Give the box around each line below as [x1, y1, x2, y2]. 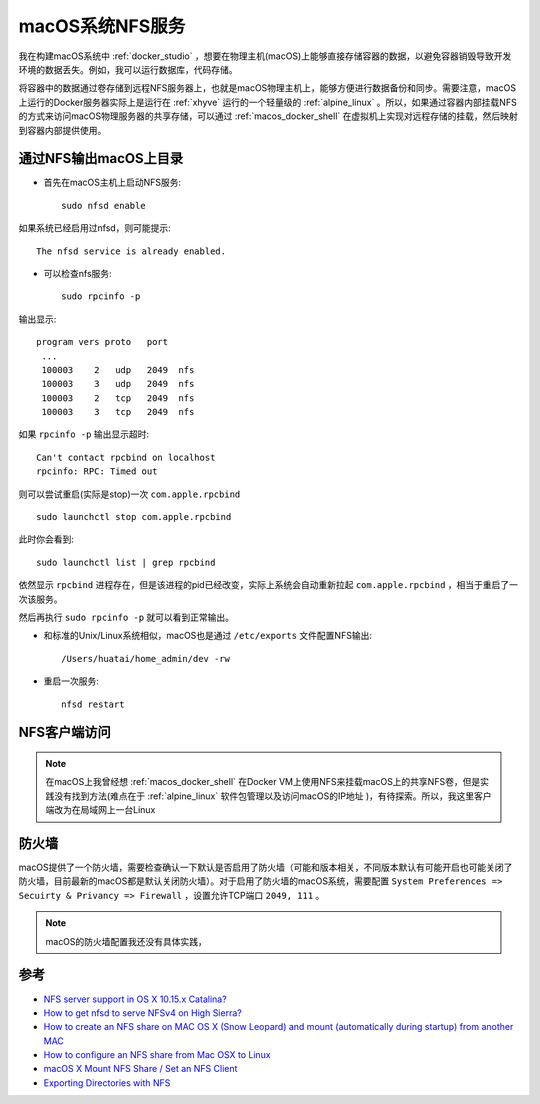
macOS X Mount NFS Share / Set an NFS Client [43, 1063, 238, 1075]
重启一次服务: [43, 675, 100, 687]
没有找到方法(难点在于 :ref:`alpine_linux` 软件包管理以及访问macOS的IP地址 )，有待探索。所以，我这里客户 [53, 790, 492, 802]
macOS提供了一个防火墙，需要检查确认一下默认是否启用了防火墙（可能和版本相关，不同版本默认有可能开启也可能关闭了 [18, 861, 513, 874]
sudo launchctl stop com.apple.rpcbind [36, 511, 232, 523]
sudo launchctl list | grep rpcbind [36, 556, 216, 568]
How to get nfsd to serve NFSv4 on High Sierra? [43, 1006, 242, 1019]
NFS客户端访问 [18, 724, 112, 741]
